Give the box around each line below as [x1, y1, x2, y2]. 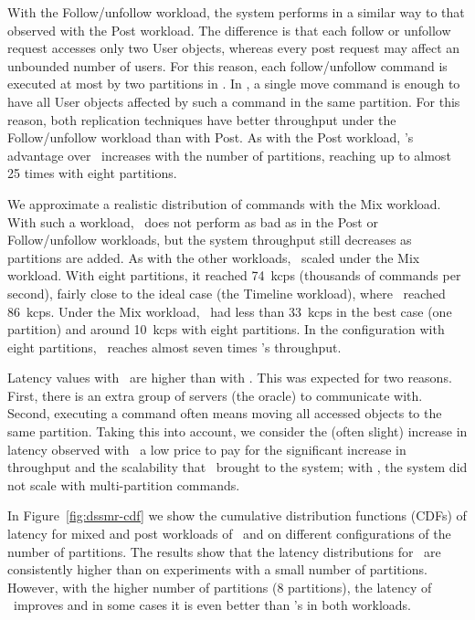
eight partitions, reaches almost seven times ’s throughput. [7, 337, 342, 356]
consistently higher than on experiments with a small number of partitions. [7, 560, 427, 579]
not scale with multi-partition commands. [7, 475, 240, 494]
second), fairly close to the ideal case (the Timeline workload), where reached [7, 283, 446, 302]
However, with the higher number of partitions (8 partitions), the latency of [7, 577, 432, 596]
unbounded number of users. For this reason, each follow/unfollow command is [7, 56, 448, 75]
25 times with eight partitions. [7, 163, 177, 183]
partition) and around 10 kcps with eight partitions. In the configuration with [7, 320, 445, 339]
